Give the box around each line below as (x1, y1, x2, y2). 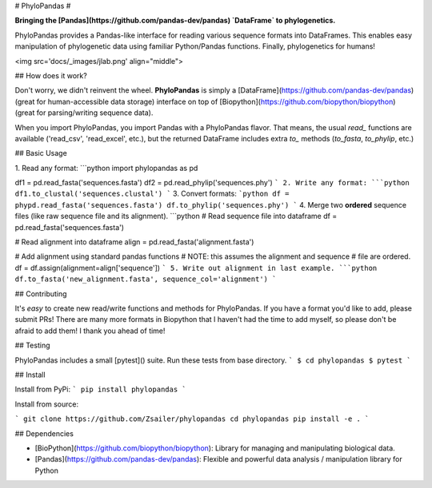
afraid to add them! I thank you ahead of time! (14, 326, 166, 335)
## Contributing (14, 288, 67, 299)
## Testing (14, 340, 50, 351)
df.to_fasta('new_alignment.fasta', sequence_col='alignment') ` (14, 275, 277, 284)
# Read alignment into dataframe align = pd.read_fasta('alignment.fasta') (14, 237, 254, 247)
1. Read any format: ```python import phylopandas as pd (14, 163, 198, 173)
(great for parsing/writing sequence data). (14, 108, 154, 117)
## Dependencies (14, 428, 74, 438)
